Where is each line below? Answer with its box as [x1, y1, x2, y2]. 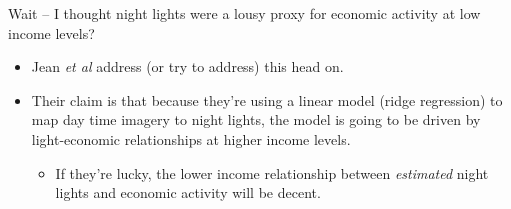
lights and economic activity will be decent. [55, 182, 321, 203]
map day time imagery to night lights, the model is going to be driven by [31, 109, 481, 130]
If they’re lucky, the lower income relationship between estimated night [55, 162, 489, 183]
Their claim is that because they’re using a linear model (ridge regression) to [31, 89, 503, 110]
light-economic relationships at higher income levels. [31, 128, 351, 149]
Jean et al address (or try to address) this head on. [31, 56, 344, 77]
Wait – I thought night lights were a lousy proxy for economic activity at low [8, 3, 481, 23]
